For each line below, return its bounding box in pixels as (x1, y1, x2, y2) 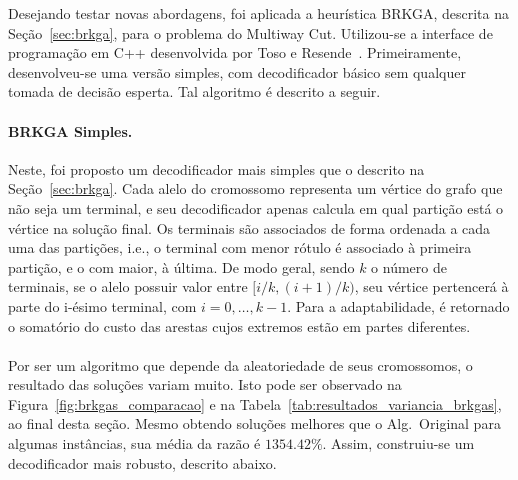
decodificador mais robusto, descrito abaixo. (8, 452, 277, 473)
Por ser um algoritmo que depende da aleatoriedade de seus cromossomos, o (8, 354, 473, 375)
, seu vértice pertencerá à (354, 276, 509, 297)
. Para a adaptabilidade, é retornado (287, 295, 510, 316)
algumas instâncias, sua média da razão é (8, 433, 261, 454)
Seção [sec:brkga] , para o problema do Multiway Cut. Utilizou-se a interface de (8, 22, 493, 43)
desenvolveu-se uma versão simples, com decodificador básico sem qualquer (8, 61, 466, 82)
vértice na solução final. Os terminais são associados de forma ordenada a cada (8, 217, 491, 238)
